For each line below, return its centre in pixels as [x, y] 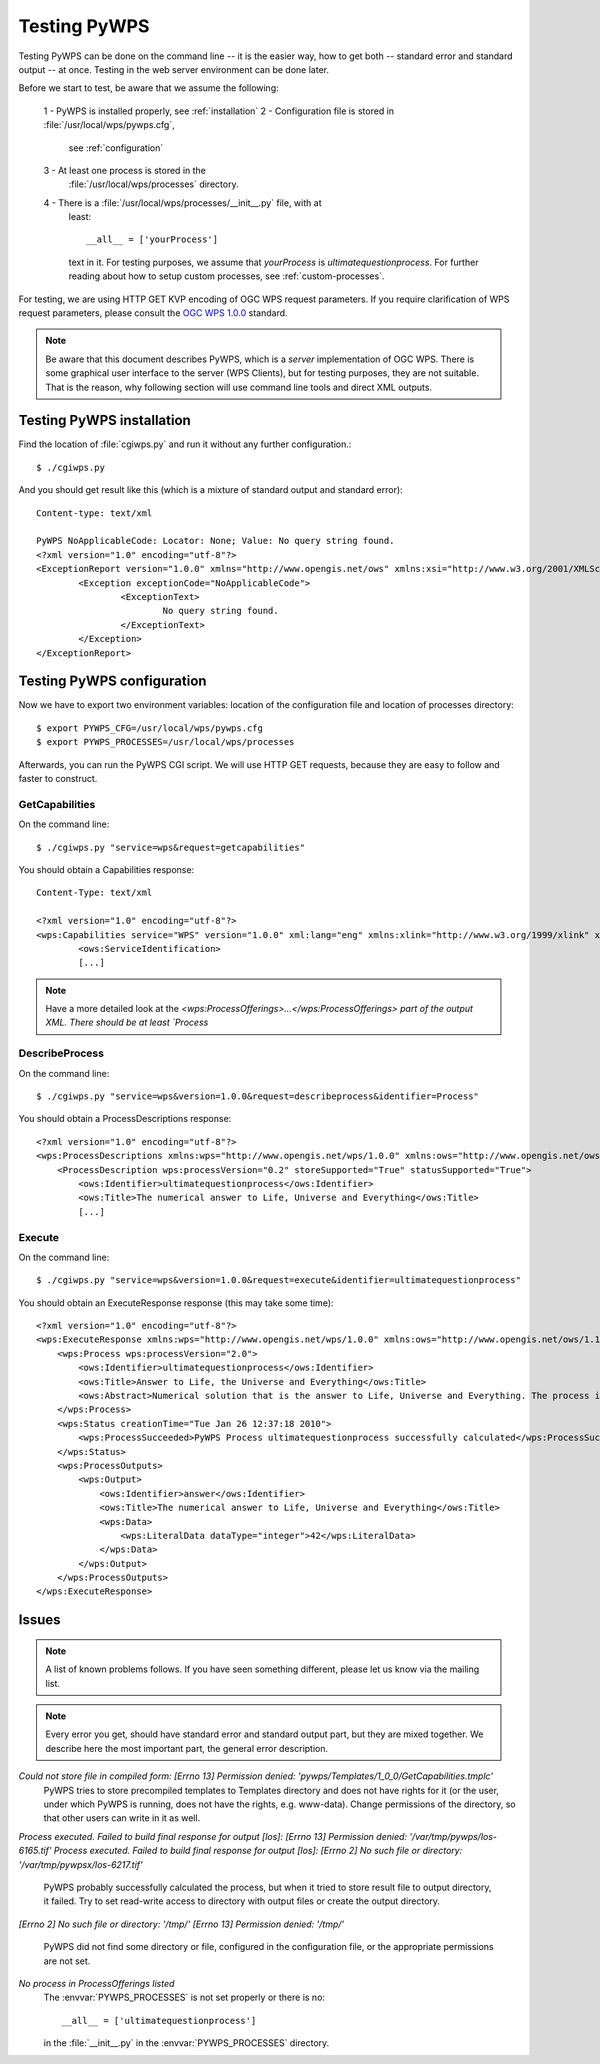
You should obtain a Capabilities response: [106, 869]
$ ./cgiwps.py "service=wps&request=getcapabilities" [170, 847]
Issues [39, 1620]
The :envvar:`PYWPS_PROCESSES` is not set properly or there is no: [184, 1997]
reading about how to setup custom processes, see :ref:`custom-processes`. [226, 276]
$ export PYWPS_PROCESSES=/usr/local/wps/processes [165, 742]
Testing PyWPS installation [105, 420]
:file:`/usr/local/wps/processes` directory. [153, 184]
